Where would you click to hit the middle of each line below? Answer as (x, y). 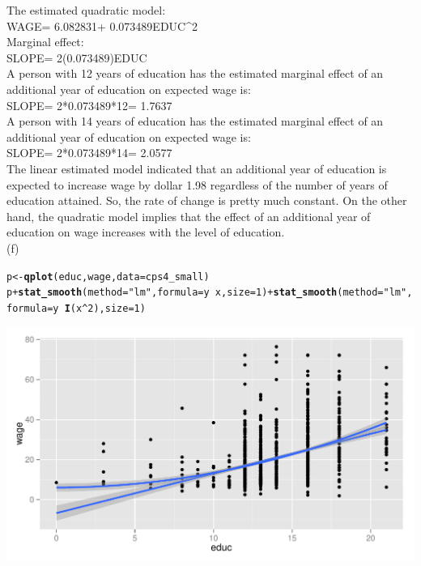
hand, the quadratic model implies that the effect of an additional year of (189, 216)
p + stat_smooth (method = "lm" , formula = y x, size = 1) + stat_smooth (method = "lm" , (210, 293)
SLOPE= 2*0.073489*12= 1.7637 (89, 105)
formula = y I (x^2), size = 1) (76, 308)
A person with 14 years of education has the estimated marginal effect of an (195, 121)
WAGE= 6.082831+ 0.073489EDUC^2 (102, 26)
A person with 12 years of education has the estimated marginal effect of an (195, 73)
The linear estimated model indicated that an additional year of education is (197, 168)
